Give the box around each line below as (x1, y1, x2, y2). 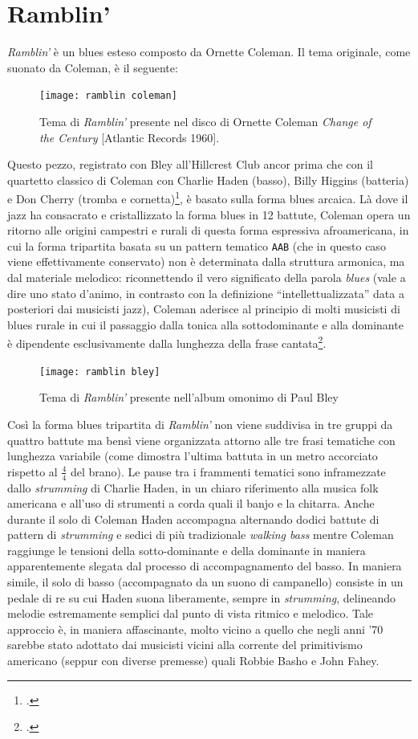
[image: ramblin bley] (39, 365, 160, 378)
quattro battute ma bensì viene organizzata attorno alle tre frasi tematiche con (7, 431, 396, 448)
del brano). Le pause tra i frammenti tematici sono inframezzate (70, 463, 386, 480)
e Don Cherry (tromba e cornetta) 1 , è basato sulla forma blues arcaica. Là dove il (7, 188, 408, 206)
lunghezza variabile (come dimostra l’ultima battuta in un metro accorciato (7, 447, 378, 464)
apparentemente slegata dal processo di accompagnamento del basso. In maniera (7, 557, 402, 574)
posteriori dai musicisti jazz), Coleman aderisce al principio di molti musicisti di (7, 300, 400, 317)
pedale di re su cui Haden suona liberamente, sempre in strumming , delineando (7, 589, 396, 606)
